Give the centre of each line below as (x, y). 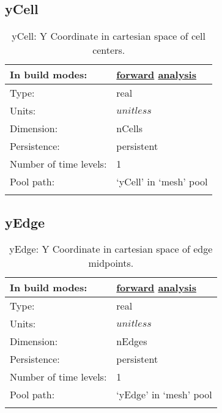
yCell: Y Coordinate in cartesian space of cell (109, 36)
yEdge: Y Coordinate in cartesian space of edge (111, 249)
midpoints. (111, 263)
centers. (109, 50)
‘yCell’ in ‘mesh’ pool (162, 182)
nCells (130, 128)
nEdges (132, 341)
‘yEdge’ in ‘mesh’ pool (164, 395)
